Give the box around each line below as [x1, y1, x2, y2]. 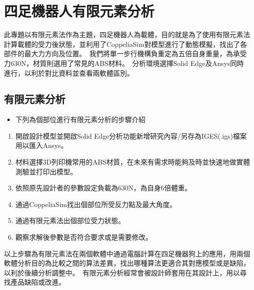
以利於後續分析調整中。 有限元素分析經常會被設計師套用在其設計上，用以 [4, 267, 240, 277]
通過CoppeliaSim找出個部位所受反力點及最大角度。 [15, 199, 177, 209]
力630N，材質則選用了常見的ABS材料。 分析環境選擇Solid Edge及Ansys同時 [4, 58, 244, 68]
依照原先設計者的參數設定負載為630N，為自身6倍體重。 [15, 183, 192, 193]
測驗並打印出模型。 [15, 166, 77, 176]
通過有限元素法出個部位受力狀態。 [15, 215, 125, 226]
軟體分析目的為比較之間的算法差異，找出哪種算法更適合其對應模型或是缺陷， [4, 258, 250, 268]
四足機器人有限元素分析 [4, 1, 155, 21]
